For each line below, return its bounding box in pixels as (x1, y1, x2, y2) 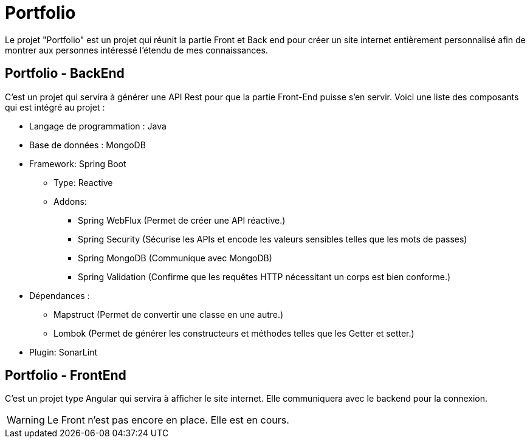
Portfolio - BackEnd (5, 66, 125, 81)
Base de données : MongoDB (29, 139, 146, 150)
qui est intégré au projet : (5, 101, 105, 112)
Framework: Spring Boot (29, 158, 126, 169)
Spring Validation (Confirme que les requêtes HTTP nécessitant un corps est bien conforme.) (78, 271, 451, 282)
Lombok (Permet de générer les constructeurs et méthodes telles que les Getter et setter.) (53, 328, 415, 338)
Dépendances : (29, 290, 90, 301)
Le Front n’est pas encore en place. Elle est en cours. (47, 414, 289, 427)
